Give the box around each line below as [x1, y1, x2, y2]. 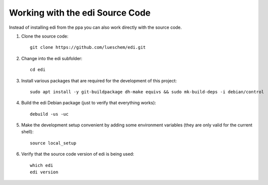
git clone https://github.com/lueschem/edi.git [30, 44, 146, 50]
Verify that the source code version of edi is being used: [21, 151, 134, 157]
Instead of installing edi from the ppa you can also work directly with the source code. [9, 24, 182, 30]
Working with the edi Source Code [9, 7, 151, 18]
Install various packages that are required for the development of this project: [21, 78, 177, 83]
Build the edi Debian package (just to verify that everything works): [21, 100, 156, 106]
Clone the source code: [21, 33, 68, 39]
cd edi [30, 67, 46, 73]
